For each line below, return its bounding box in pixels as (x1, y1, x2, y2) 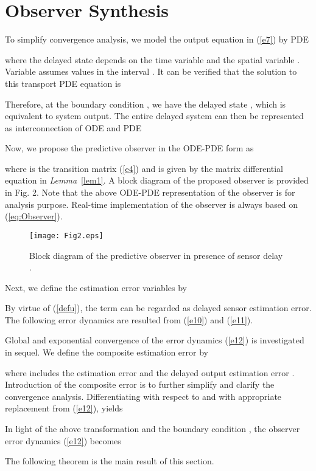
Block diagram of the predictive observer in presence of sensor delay (29, 249, 283, 261)
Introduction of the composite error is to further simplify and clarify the (5, 378, 275, 391)
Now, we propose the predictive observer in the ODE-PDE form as (5, 142, 254, 154)
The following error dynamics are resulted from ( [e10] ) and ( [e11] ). (5, 313, 253, 326)
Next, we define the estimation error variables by (5, 281, 187, 294)
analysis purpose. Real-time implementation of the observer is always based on (5, 198, 298, 210)
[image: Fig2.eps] (29, 231, 104, 240)
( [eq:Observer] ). (5, 210, 63, 222)
